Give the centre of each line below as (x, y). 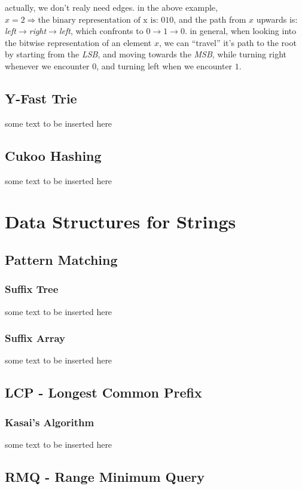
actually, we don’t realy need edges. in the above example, (111, 7)
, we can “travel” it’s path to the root (228, 42)
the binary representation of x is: (98, 20)
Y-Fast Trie (41, 98)
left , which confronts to (101, 31)
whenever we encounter (47, 65)
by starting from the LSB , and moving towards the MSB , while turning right (146, 54)
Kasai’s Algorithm (50, 422)
